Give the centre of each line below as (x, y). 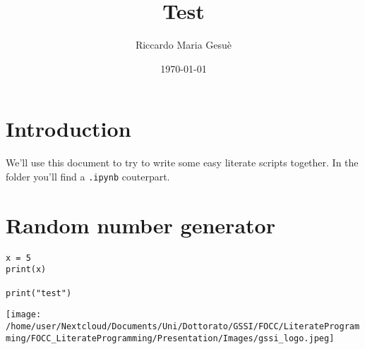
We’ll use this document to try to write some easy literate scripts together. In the (182, 163)
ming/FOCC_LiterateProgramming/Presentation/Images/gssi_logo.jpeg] (170, 338)
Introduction (68, 129)
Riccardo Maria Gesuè (184, 45)
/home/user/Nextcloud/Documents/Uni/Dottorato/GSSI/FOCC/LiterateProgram (183, 326)
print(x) (26, 270)
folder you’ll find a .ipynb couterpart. (88, 176)
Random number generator (140, 225)
